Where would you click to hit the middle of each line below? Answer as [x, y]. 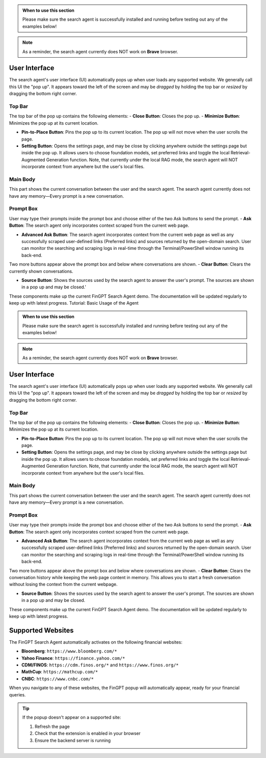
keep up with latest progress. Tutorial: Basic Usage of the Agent [74, 303]
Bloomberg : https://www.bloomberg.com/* [69, 651]
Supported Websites [41, 630]
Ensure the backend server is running [73, 740]
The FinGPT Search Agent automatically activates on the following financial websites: [96, 642]
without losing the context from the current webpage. [63, 585]
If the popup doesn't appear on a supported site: [72, 718]
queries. [17, 694]
